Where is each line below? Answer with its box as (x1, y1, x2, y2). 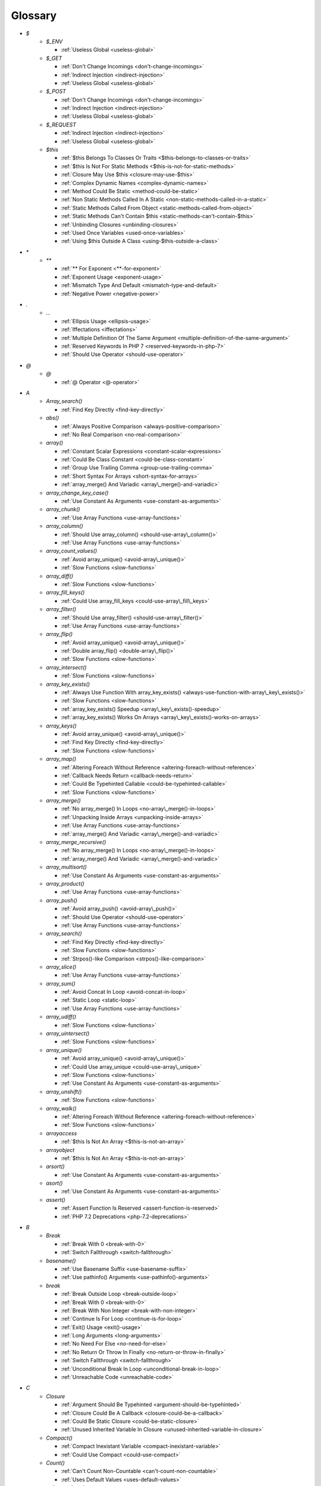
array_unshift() (46, 1088, 82, 1095)
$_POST (46, 88, 67, 95)
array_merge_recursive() (46, 839, 106, 846)
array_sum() (46, 980, 75, 987)
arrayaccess (46, 1129, 77, 1136)
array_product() (46, 880, 84, 887)
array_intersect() (46, 663, 87, 671)
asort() (46, 1180, 63, 1187)
